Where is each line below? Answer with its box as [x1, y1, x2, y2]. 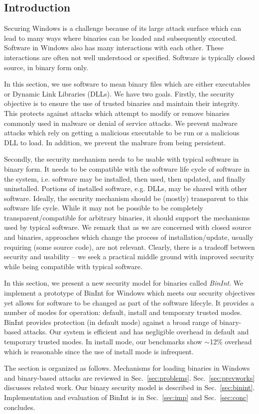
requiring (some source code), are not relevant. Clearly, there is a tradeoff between [4, 241, 255, 252]
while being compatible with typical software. [4, 261, 142, 271]
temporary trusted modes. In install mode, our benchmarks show [4, 336, 202, 347]
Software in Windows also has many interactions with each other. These [4, 42, 224, 53]
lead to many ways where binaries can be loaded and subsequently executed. [4, 32, 237, 43]
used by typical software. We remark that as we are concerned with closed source [4, 222, 252, 232]
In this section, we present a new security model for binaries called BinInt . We [4, 278, 244, 288]
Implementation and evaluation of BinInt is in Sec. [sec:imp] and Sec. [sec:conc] [4, 392, 249, 402]
